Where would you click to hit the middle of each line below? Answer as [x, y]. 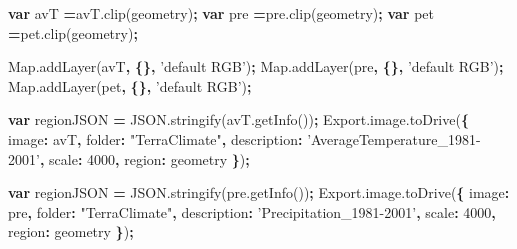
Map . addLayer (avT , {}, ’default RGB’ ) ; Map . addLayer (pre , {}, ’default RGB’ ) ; [256, 66]
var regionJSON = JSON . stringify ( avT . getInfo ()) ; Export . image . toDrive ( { [238, 119]
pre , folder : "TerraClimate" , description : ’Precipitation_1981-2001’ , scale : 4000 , [252, 211]
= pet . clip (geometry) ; [73, 32]
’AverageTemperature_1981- [394, 138]
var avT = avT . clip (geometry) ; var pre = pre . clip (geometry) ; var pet [221, 13]
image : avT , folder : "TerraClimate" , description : [155, 138]
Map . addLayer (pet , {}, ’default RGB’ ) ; [130, 85]
